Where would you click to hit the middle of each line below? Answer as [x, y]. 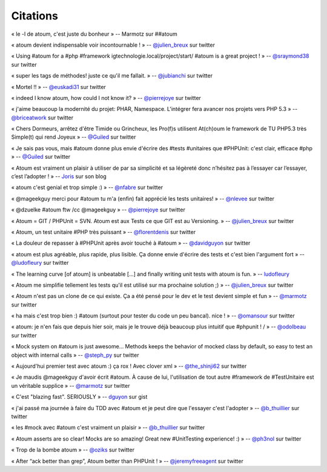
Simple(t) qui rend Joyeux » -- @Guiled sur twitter [74, 137]
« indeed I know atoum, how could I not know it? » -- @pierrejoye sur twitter [106, 98]
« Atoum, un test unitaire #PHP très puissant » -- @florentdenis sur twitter [104, 232]
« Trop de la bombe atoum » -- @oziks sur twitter [73, 450]
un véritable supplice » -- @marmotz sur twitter [71, 385]
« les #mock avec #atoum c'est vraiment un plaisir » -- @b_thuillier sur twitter [108, 428]
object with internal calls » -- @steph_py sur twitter [75, 355]
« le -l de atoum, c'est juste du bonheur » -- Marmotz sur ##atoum [94, 34]
